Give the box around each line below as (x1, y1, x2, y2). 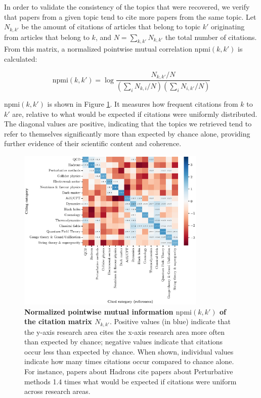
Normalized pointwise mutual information (24, 306, 173, 317)
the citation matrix (24, 316, 92, 327)
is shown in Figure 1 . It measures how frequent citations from (47, 98, 238, 109)
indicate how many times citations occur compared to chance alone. (24, 356, 234, 367)
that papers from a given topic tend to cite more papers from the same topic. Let (4, 11, 256, 22)
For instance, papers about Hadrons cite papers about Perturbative (24, 366, 233, 377)
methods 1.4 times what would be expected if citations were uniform (24, 376, 237, 386)
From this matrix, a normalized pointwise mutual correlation (4, 43, 192, 54)
